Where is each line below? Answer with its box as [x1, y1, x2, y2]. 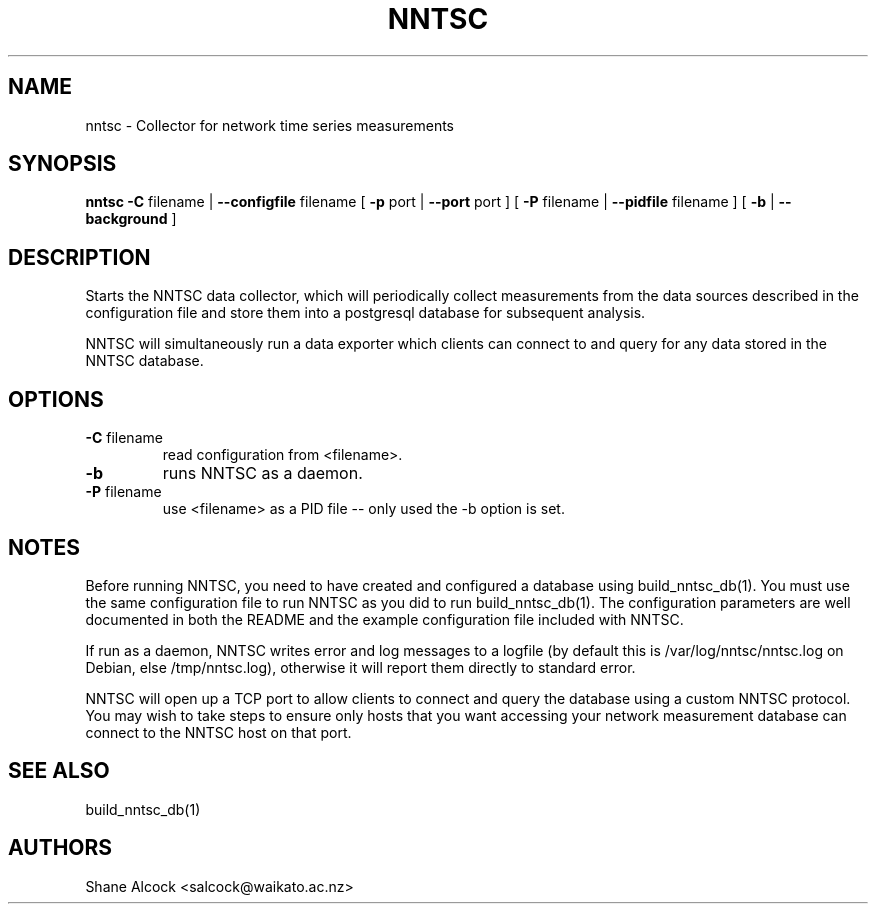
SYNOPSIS [8, 151, 117, 177]
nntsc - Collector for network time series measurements [85, 116, 454, 134]
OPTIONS [8, 386, 104, 412]
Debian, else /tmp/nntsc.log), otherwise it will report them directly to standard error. [85, 658, 636, 676]
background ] [85, 210, 177, 228]
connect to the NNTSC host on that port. [85, 723, 352, 741]
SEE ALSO [8, 758, 110, 784]
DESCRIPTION [8, 244, 151, 270]
